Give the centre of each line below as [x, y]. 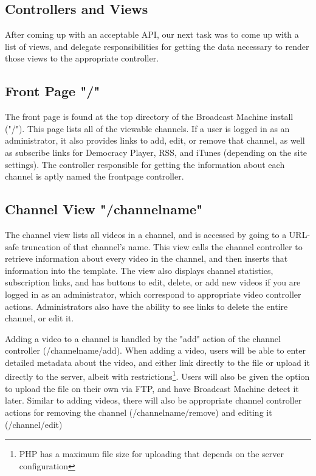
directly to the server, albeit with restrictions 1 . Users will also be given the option [157, 376]
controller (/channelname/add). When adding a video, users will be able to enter [155, 350]
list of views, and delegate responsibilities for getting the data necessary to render [157, 46]
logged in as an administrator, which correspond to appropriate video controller [153, 294]
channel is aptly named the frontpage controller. [94, 176]
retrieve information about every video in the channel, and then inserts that [146, 258]
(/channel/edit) [34, 424]
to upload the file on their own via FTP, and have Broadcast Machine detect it [152, 388]
